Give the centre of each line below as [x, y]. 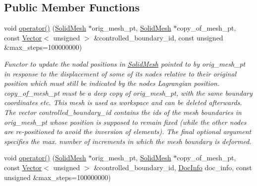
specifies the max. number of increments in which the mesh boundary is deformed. [128, 141]
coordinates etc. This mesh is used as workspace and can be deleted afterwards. [123, 102]
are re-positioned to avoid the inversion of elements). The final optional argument [128, 131]
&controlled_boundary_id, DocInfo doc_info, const [173, 167]
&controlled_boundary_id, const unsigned [158, 37]
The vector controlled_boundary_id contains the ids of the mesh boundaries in [123, 112]
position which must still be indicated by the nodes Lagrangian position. [112, 83]
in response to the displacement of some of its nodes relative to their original [120, 73]
